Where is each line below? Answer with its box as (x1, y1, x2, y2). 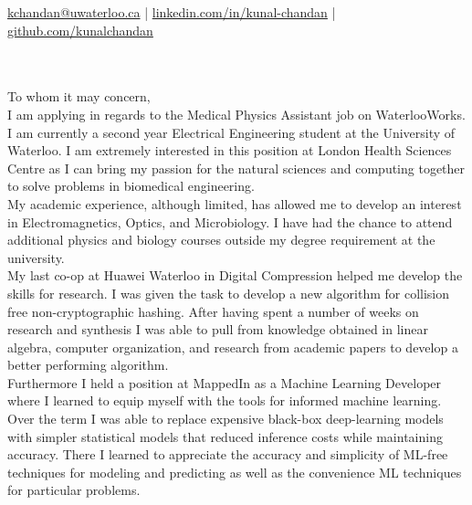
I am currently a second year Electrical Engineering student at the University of (7, 122, 456, 142)
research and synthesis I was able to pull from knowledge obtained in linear (7, 320, 428, 339)
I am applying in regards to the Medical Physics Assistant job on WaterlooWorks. (7, 104, 466, 123)
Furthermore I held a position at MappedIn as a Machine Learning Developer (7, 373, 442, 392)
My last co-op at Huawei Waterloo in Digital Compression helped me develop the (7, 266, 463, 285)
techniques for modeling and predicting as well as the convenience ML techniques (7, 462, 462, 481)
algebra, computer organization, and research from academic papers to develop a (7, 337, 458, 356)
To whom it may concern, (7, 87, 151, 106)
